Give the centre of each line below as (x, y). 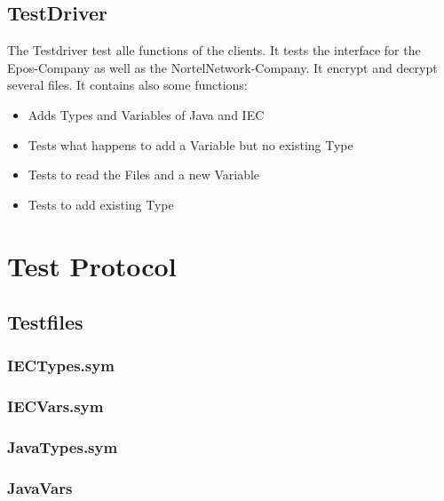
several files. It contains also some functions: (127, 85)
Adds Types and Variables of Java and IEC (146, 114)
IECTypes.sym (61, 366)
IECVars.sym (55, 406)
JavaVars (40, 487)
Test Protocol (92, 265)
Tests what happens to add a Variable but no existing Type (190, 144)
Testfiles (45, 322)
